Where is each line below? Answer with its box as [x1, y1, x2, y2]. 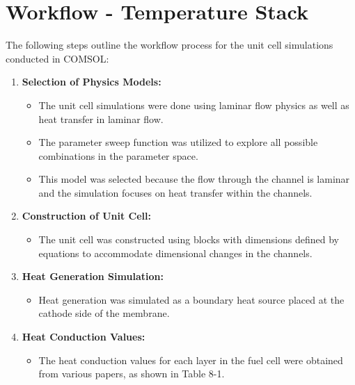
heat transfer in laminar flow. [38, 111, 164, 126]
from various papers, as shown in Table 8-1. [38, 366, 225, 381]
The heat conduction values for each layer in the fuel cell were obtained [38, 352, 343, 367]
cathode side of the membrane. [38, 306, 170, 320]
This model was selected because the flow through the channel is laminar [38, 172, 350, 186]
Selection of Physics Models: [22, 74, 161, 89]
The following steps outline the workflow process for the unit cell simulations [6, 38, 333, 52]
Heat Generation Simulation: [22, 269, 164, 284]
